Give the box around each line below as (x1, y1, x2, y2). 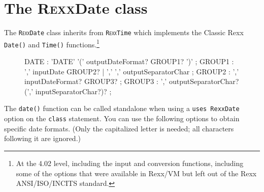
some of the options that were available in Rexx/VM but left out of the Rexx (16, 168, 257, 178)
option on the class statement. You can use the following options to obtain (4, 113, 240, 124)
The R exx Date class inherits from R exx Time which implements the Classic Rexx (4, 27, 244, 38)
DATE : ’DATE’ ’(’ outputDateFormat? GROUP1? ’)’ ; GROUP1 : (24, 56, 234, 67)
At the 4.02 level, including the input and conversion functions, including (16, 157, 244, 168)
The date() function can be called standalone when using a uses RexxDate (4, 103, 240, 114)
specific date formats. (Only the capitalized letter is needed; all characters (4, 123, 234, 133)
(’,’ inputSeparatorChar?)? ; (24, 86, 112, 96)
